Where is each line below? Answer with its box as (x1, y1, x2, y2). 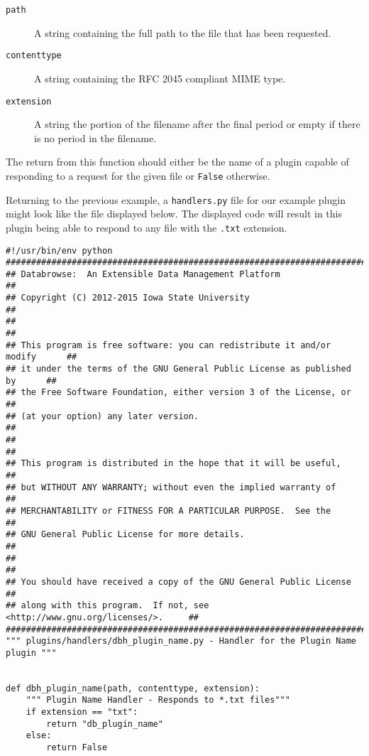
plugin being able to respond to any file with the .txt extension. (6, 220, 287, 234)
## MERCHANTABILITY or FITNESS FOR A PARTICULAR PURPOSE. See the (6, 505, 331, 516)
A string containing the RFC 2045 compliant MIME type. (34, 70, 286, 85)
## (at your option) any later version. (6, 411, 199, 421)
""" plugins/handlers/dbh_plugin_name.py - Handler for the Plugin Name (6, 636, 356, 647)
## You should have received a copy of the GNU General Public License (6, 576, 351, 587)
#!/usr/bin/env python (6, 245, 113, 256)
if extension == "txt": (26, 707, 138, 718)
